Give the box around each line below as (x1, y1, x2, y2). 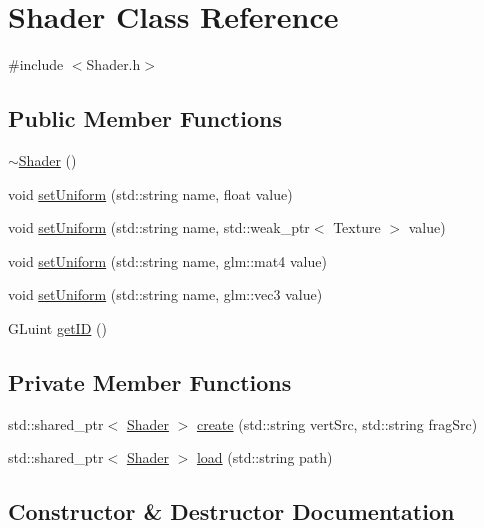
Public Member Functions (8, 103, 282, 134)
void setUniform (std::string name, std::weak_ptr (8, 217, 310, 238)
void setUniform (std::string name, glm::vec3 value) (8, 284, 323, 305)
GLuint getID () (8, 317, 107, 338)
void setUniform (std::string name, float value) (8, 183, 293, 204)
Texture (333, 217, 381, 238)
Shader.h (86, 54, 141, 75)
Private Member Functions (8, 366, 292, 397)
